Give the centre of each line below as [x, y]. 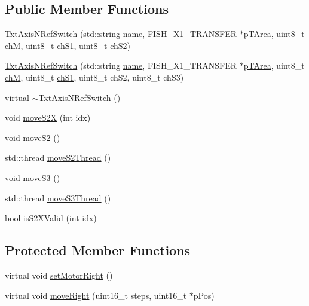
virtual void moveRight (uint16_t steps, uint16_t [96, 295]
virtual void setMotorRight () [59, 275]
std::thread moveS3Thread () [58, 198]
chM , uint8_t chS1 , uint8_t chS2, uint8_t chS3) [94, 77]
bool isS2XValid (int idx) [51, 218]
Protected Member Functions [98, 250]
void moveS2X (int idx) [48, 117]
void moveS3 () [33, 177]
